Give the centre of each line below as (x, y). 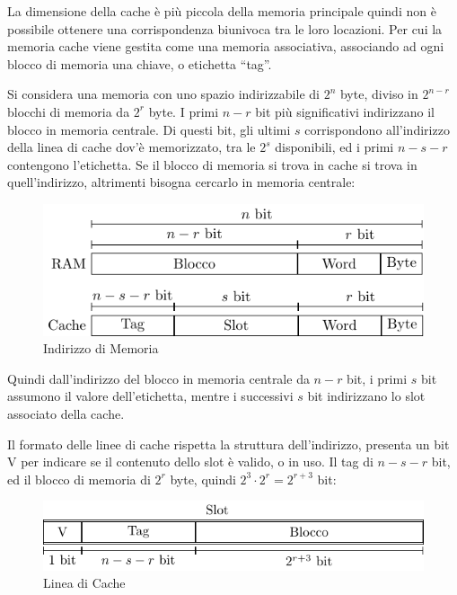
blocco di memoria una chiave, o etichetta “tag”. (140, 63)
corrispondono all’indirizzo (377, 129)
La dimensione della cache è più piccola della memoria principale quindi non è (222, 11)
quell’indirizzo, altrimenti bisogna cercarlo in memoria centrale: (181, 182)
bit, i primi (377, 378)
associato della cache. (66, 414)
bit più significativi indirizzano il (345, 111)
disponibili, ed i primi (334, 147)
